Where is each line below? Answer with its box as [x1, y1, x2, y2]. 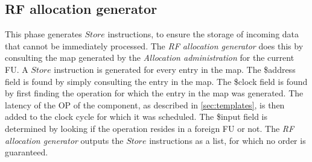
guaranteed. [5, 146, 48, 158]
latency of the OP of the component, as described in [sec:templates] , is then [5, 98, 285, 111]
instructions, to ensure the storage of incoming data [107, 28, 299, 40]
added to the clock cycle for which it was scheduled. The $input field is [5, 110, 268, 123]
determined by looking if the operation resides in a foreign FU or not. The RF [5, 122, 294, 134]
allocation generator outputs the [5, 134, 124, 146]
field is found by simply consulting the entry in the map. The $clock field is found [5, 75, 308, 87]
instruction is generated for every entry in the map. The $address [54, 63, 296, 75]
